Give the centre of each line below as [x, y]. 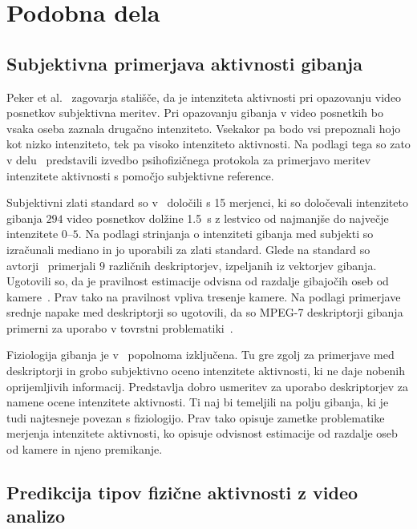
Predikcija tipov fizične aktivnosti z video [182, 493]
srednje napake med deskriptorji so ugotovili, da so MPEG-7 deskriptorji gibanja [205, 312]
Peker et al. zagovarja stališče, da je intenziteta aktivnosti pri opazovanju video [204, 97]
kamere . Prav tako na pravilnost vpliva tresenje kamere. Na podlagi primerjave [204, 296]
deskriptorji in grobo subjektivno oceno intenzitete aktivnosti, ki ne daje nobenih [206, 371]
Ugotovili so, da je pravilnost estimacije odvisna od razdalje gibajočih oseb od [198, 281]
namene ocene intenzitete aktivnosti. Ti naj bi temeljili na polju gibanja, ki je [198, 402]
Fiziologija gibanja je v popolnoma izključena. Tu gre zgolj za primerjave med [200, 355]
